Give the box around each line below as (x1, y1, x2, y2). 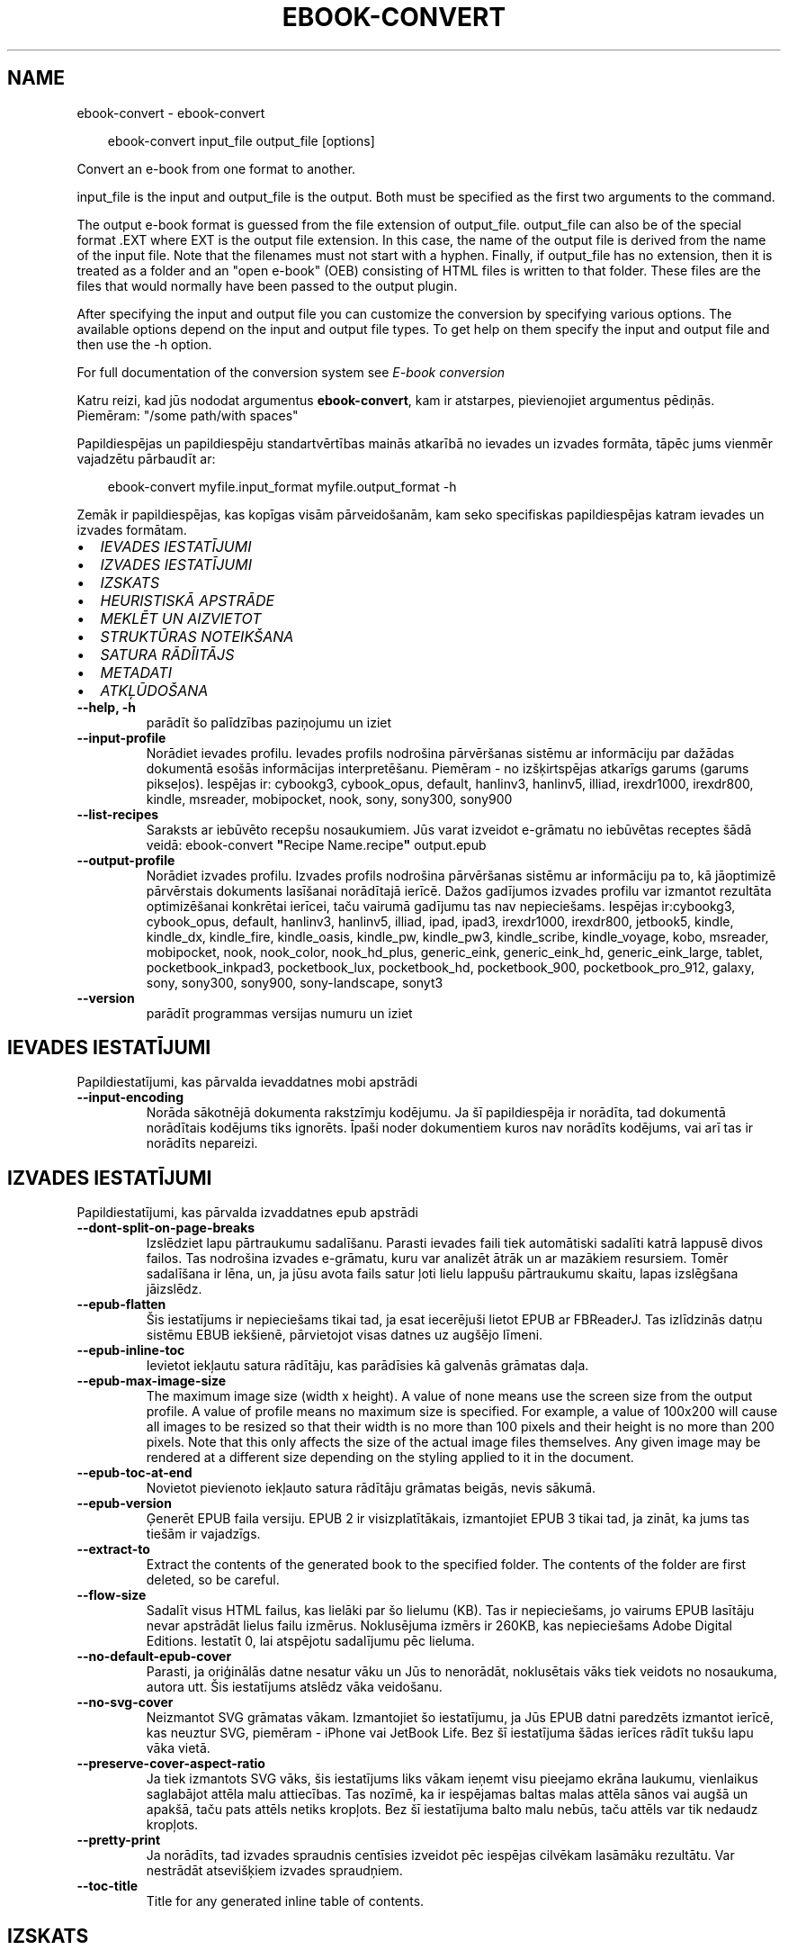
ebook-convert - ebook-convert (76, 104, 265, 121)
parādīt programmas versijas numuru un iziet (146, 1005, 413, 1021)
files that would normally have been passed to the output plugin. (76, 277, 458, 293)
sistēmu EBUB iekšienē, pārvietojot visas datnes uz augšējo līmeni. (146, 1327, 543, 1343)
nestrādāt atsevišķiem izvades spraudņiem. (146, 1863, 403, 1879)
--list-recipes (76, 806, 159, 822)
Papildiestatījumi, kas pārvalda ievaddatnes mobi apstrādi (76, 1074, 418, 1090)
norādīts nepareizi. (146, 1135, 258, 1151)
